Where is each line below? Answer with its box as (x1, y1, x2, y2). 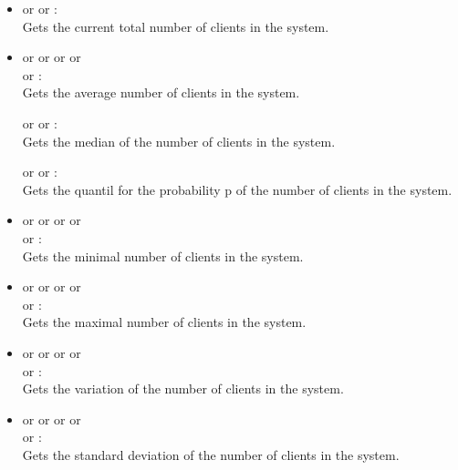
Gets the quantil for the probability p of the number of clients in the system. (22, 179, 453, 199)
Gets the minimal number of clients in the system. (22, 246, 304, 265)
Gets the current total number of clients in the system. (22, 16, 329, 36)
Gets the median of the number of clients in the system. (22, 131, 336, 150)
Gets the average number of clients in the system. (22, 83, 300, 102)
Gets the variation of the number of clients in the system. (22, 379, 344, 398)
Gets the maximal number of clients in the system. (22, 312, 307, 332)
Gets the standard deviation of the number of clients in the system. (22, 444, 400, 464)
